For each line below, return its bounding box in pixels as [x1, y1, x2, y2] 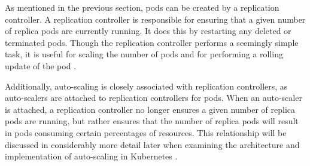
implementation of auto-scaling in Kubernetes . [5, 150, 178, 162]
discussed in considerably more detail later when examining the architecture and [5, 138, 300, 150]
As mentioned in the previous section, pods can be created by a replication [5, 1, 279, 13]
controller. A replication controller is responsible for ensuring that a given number [5, 13, 306, 25]
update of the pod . [5, 59, 77, 72]
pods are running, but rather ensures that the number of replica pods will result [5, 115, 299, 127]
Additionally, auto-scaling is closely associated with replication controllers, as [5, 79, 288, 92]
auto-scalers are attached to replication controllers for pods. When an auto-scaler [5, 91, 302, 104]
